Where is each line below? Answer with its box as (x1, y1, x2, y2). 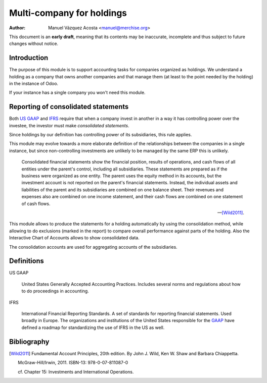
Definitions (9, 257, 44, 265)
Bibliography (9, 337, 49, 346)
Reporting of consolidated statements (9, 103, 129, 111)
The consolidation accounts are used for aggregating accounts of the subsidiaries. (9, 244, 178, 250)
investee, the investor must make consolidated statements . (9, 122, 130, 128)
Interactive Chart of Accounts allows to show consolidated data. (9, 235, 139, 241)
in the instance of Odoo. (9, 81, 59, 87)
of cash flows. (21, 201, 50, 207)
